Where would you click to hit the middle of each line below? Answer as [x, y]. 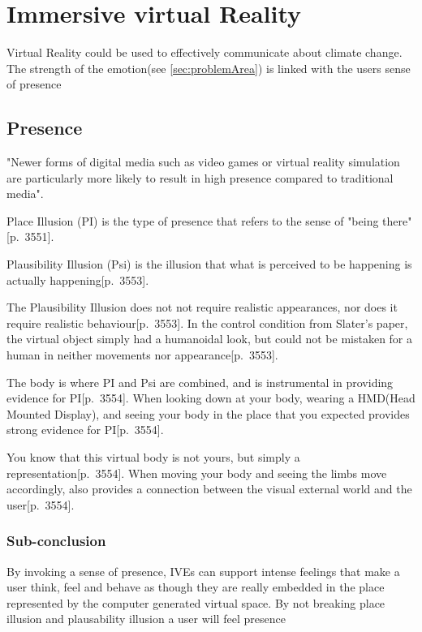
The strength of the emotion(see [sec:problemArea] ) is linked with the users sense [209, 68]
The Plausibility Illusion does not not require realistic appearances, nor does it [202, 307]
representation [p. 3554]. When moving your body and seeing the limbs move [197, 473]
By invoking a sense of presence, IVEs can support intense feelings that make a [203, 571]
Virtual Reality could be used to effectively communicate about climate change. [205, 52]
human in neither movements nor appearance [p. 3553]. [142, 355]
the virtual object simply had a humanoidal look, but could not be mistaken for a [210, 339]
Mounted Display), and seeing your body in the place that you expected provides [208, 413]
